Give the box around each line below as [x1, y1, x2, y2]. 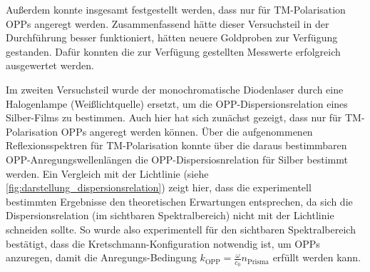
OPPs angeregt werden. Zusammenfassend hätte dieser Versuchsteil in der [6, 16, 329, 31]
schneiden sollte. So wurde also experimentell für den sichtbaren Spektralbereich [6, 221, 356, 236]
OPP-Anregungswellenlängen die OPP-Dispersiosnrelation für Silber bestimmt [6, 151, 348, 166]
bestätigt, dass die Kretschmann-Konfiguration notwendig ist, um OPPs [6, 236, 320, 251]
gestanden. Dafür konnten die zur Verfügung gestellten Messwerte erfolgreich [6, 44, 341, 59]
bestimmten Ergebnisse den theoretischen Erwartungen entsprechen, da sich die [6, 193, 353, 208]
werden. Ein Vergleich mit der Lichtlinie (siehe [6, 166, 209, 181]
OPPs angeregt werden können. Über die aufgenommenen [61, 124, 313, 138]
